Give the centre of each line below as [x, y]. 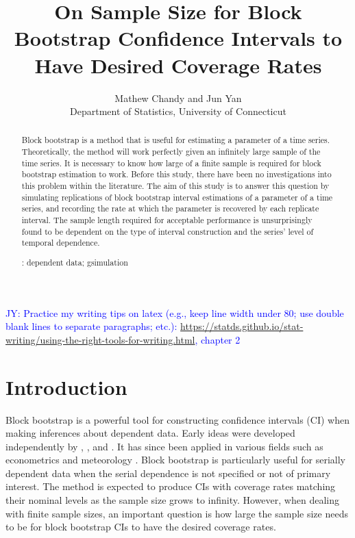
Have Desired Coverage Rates [178, 65]
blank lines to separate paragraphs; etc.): [91, 326]
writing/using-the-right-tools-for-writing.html [100, 339]
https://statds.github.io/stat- [242, 326]
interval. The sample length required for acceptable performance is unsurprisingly [167, 220]
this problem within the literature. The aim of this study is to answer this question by [175, 186]
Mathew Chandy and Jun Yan [178, 98]
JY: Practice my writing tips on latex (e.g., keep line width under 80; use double [175, 312]
